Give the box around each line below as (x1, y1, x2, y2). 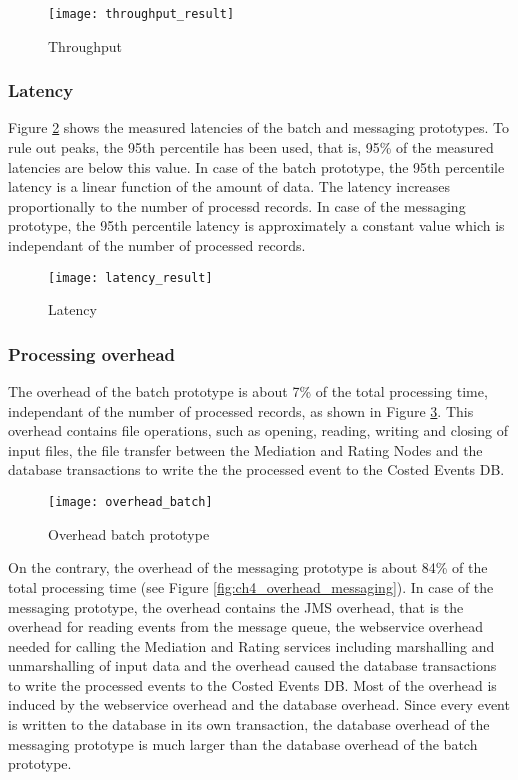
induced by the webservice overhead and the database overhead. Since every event (8, 694, 510, 715)
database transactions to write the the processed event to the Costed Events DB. (8, 459, 505, 480)
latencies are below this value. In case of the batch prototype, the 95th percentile (8, 156, 505, 177)
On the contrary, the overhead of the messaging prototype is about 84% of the (8, 557, 488, 578)
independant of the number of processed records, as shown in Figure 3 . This (8, 400, 474, 421)
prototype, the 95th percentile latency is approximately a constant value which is (8, 215, 505, 236)
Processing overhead (8, 341, 176, 366)
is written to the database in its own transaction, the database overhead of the (8, 714, 490, 735)
